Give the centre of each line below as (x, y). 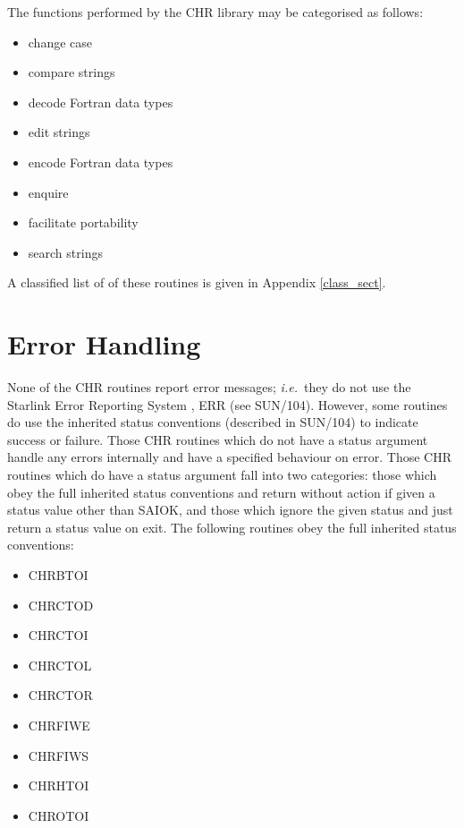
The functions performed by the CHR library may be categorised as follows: (215, 12)
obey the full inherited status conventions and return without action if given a (221, 492)
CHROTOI (59, 815)
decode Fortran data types (101, 102)
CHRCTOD (61, 605)
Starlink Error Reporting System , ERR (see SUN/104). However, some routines (228, 404)
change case (60, 42)
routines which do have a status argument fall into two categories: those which (222, 475)
